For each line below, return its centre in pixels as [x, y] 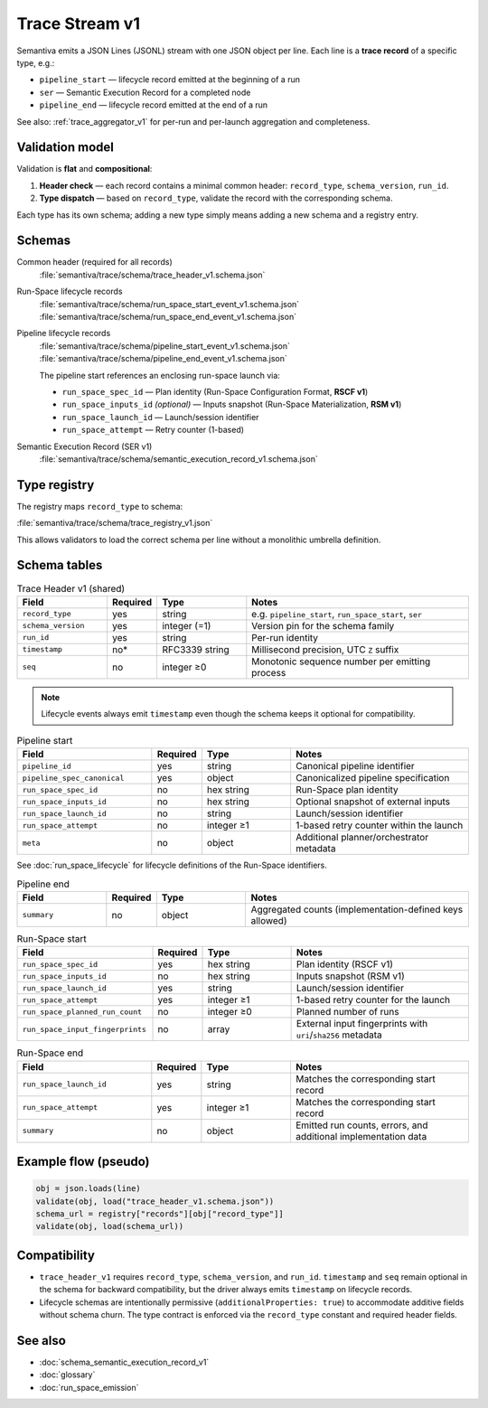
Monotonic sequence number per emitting [341, 662]
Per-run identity [285, 637]
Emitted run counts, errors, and [361, 1125]
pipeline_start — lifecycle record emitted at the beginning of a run [169, 80]
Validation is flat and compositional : [84, 169]
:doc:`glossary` [67, 1375]
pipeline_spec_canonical [73, 778]
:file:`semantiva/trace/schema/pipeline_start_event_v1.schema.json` [165, 346]
